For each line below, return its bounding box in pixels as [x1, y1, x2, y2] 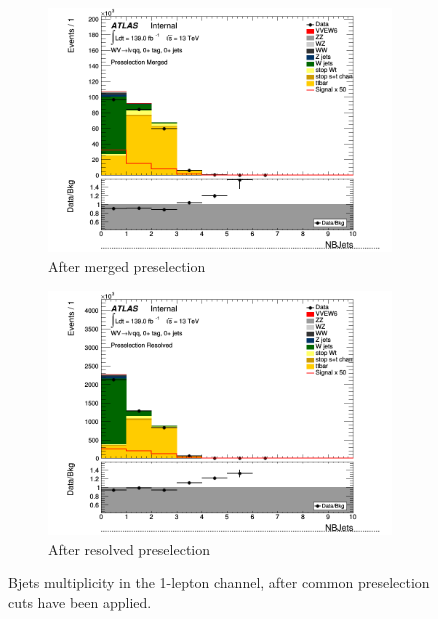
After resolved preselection [48, 538, 211, 559]
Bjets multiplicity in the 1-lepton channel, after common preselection [8, 572, 430, 593]
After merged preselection [48, 255, 206, 276]
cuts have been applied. [8, 591, 152, 612]
